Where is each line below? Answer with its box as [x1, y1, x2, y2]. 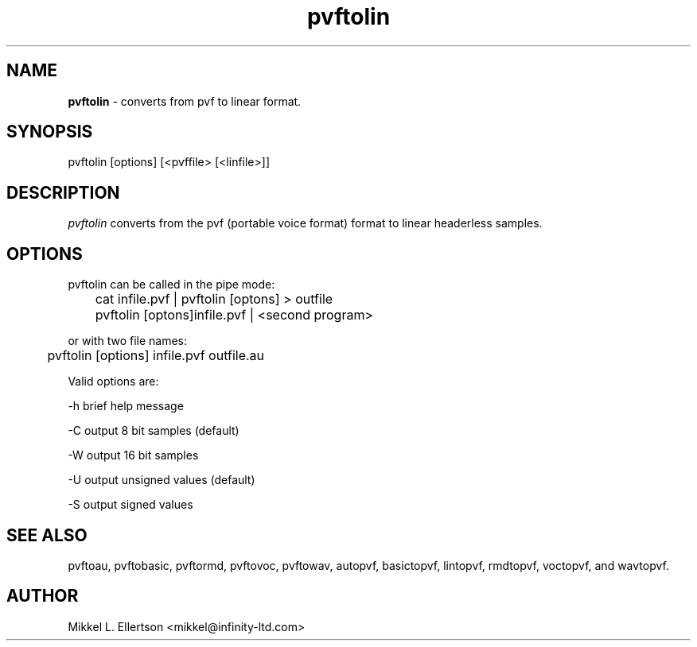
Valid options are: [68, 374, 159, 389]
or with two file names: [68, 334, 188, 348]
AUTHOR [6, 586, 79, 606]
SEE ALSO [6, 525, 88, 545]
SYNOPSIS [6, 122, 93, 142]
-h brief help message [68, 399, 184, 413]
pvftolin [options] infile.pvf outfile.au [47, 347, 265, 364]
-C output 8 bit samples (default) [68, 424, 239, 438]
